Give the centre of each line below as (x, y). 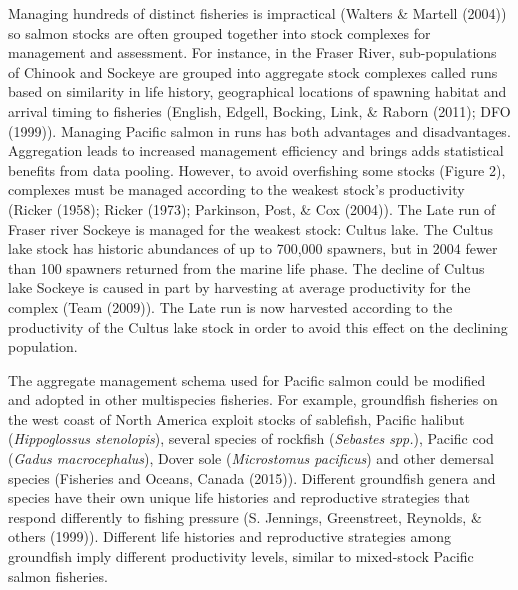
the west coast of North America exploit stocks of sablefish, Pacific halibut (236, 418)
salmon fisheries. (58, 575)
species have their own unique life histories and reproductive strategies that (239, 497)
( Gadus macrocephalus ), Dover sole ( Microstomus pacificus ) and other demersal (251, 458)
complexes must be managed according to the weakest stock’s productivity (236, 189)
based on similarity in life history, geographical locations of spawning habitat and (257, 91)
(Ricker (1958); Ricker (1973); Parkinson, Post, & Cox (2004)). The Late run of (252, 208)
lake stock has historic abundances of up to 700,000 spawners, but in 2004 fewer (253, 248)
